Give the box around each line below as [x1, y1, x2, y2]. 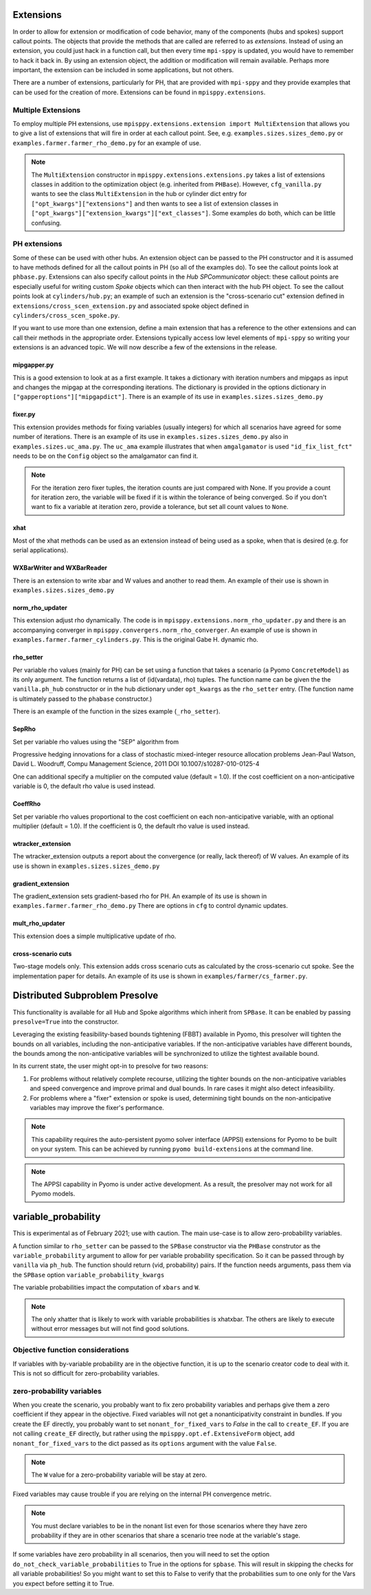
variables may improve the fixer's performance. [30, 1104, 164, 1112]
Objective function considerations [12, 1345, 130, 1355]
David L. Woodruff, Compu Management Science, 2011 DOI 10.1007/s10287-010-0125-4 [12, 760, 260, 768]
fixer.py [12, 410, 36, 419]
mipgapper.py [12, 361, 54, 369]
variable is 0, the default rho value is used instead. [12, 782, 156, 790]
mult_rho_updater [12, 919, 65, 928]
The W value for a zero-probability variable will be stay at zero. [31, 1471, 207, 1479]
